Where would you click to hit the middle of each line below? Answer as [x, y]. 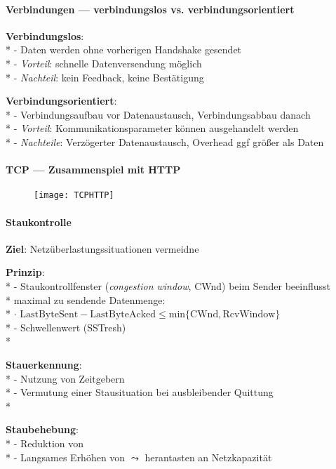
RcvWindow [249, 315]
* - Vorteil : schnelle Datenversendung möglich [104, 63]
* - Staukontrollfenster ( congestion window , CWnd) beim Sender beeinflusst [168, 285]
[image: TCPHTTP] [74, 196]
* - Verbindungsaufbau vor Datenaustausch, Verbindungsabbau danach [158, 114]
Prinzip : [25, 272]
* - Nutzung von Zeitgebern [65, 378]
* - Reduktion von [45, 443]
